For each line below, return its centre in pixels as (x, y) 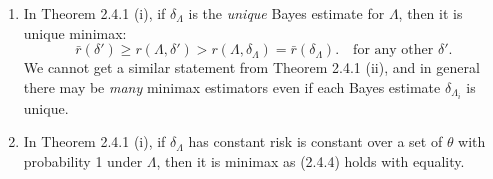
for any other (393, 50)
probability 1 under (83, 161)
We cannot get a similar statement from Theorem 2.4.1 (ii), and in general (251, 67)
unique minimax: (75, 32)
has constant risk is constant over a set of (315, 141)
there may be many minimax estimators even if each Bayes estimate (232, 86)
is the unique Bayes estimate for (286, 13)
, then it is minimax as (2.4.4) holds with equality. (310, 161)
